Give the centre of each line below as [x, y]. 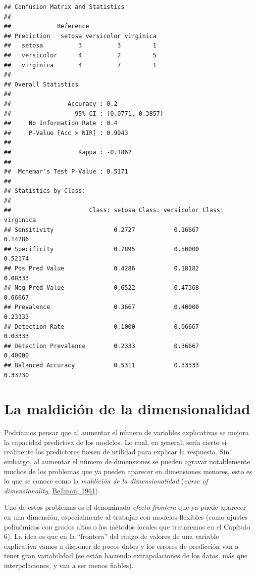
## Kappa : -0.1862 [68, 152]
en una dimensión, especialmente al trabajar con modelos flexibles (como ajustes [126, 517]
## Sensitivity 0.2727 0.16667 [102, 230]
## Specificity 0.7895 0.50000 [102, 249]
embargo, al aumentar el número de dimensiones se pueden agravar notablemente [127, 462]
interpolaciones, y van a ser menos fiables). [69, 565]
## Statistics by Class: [45, 191]
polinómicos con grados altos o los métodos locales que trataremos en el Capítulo [127, 526]
